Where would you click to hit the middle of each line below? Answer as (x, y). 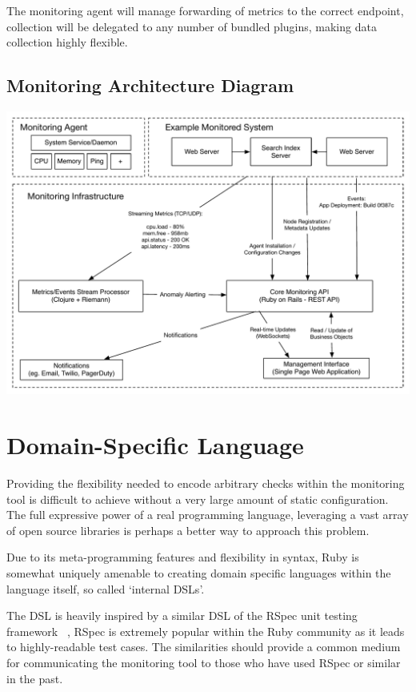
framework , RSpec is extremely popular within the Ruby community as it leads (206, 631)
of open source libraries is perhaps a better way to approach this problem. (188, 530)
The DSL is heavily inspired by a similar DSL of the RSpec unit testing (182, 616)
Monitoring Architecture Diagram (150, 85)
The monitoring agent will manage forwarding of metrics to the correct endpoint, (205, 10)
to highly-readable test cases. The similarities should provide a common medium (204, 647)
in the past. (35, 678)
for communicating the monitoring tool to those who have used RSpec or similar (204, 663)
